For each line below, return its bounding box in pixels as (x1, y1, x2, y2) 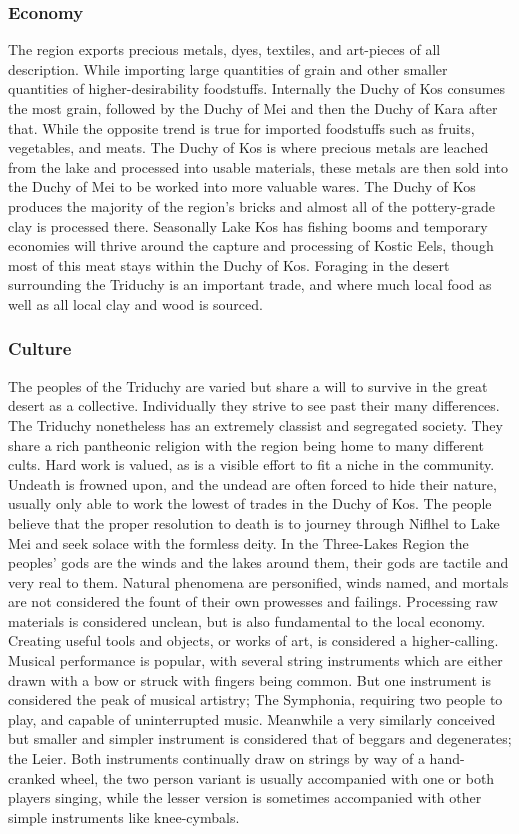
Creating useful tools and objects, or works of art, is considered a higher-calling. (8, 630, 499, 651)
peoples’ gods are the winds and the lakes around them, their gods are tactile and (8, 552, 509, 573)
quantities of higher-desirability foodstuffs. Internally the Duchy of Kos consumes (8, 78, 506, 99)
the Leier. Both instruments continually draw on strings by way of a (8, 748, 425, 769)
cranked (8, 767, 56, 788)
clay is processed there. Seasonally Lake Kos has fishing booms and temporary (8, 215, 488, 236)
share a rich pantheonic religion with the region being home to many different (8, 434, 484, 455)
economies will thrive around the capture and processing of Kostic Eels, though (8, 235, 494, 256)
